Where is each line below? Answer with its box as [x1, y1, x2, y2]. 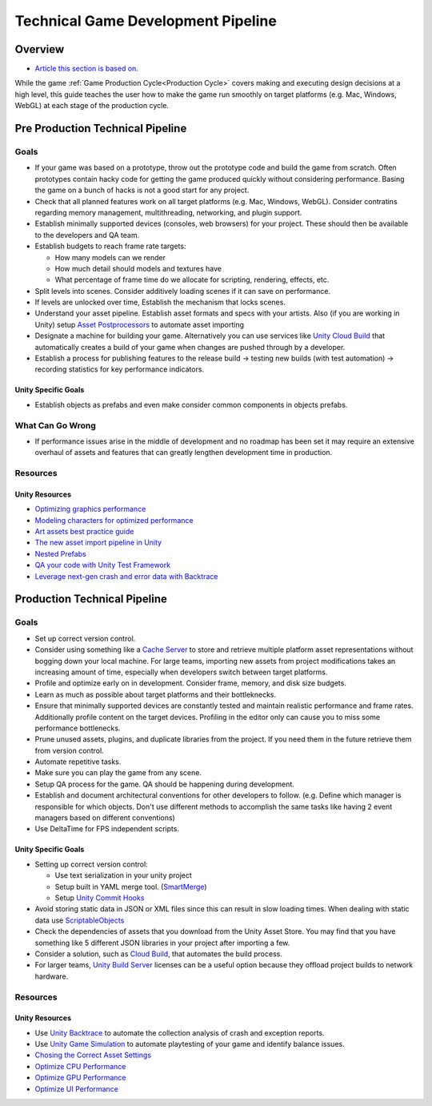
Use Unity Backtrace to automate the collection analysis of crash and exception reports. [34, 1028, 325, 1037]
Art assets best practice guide [34, 527, 134, 537]
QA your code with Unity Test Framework [34, 561, 171, 570]
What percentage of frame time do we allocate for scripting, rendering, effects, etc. [54, 275, 330, 284]
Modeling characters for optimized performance [34, 515, 194, 525]
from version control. [34, 746, 104, 755]
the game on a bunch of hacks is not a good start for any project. [34, 185, 250, 195]
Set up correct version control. [34, 633, 136, 643]
